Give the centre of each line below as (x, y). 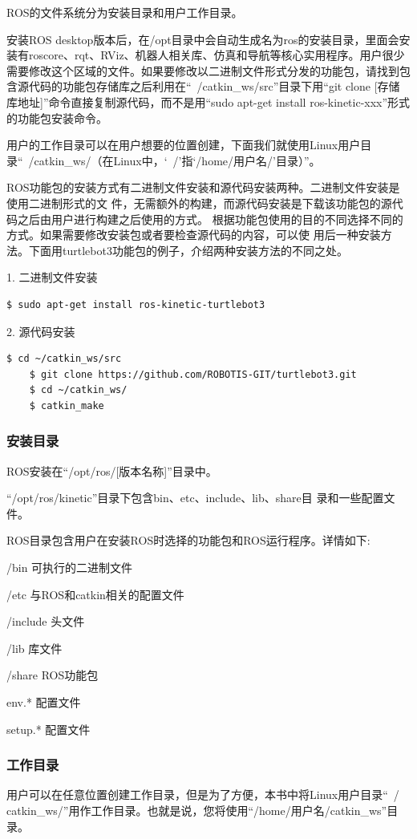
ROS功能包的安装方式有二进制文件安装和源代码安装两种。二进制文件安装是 (203, 187)
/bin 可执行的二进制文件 (70, 567)
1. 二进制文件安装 (52, 277)
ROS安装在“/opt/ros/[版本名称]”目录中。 (112, 470)
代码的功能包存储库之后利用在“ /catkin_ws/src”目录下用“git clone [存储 (214, 86)
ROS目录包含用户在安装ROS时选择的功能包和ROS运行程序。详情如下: (188, 540)
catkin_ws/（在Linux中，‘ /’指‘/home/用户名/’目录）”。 (177, 160)
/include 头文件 (46, 621)
